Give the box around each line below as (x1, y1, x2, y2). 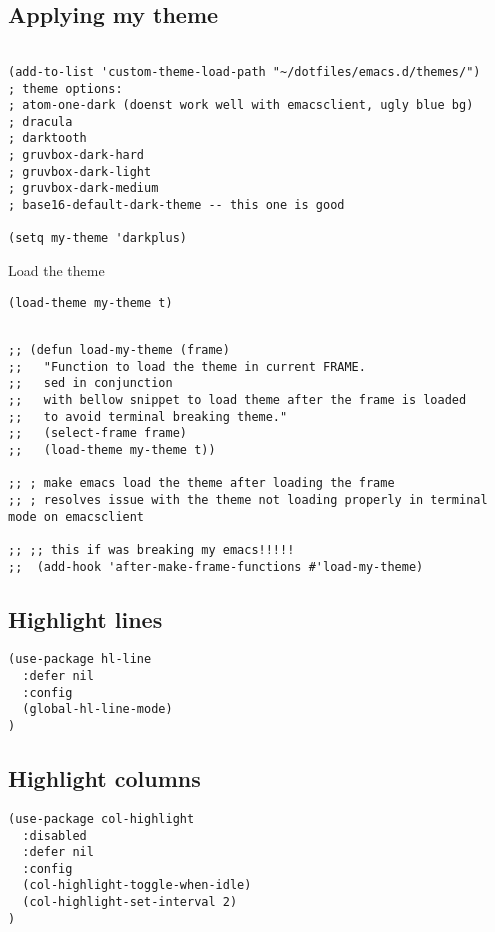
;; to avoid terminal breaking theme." (8, 409, 288, 424)
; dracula (8, 114, 73, 129)
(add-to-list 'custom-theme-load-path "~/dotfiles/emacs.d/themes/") (8, 64, 481, 79)
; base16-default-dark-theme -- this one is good (8, 198, 345, 213)
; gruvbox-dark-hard (8, 148, 145, 163)
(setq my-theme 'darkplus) (8, 231, 187, 246)
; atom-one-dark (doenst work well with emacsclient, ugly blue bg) (8, 98, 474, 113)
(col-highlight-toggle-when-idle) (22, 878, 252, 893)
